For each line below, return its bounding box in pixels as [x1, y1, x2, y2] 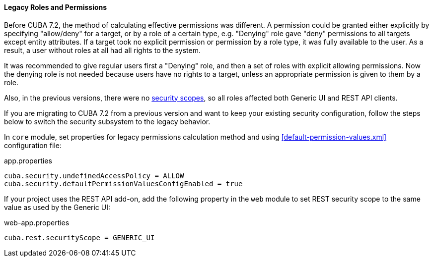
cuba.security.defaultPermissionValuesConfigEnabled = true [4, 179, 243, 188]
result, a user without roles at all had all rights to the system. [4, 46, 201, 54]
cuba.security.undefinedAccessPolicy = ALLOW [4, 171, 184, 180]
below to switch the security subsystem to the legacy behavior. [4, 117, 211, 126]
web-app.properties [4, 218, 70, 227]
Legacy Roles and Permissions [4, 3, 107, 11]
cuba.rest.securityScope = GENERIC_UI [4, 233, 155, 242]
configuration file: [4, 141, 62, 150]
